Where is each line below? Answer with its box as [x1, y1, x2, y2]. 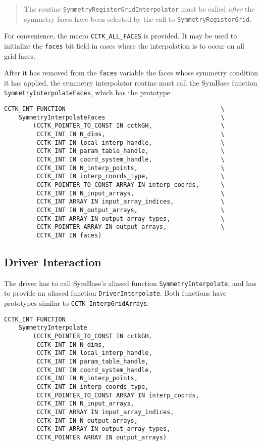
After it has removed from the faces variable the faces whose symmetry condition [4, 67, 258, 78]
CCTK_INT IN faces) [36, 231, 102, 239]
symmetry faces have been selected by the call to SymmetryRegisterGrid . [24, 13, 252, 24]
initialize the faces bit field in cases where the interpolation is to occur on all [4, 40, 244, 51]
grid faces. [4, 50, 35, 61]
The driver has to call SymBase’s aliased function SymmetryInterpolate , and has [4, 277, 256, 288]
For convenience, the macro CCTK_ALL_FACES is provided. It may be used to [4, 30, 237, 41]
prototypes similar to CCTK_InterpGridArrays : [4, 298, 149, 308]
